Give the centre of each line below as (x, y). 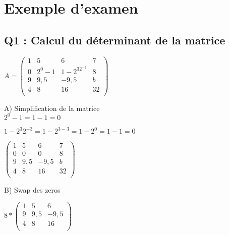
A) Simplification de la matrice (52, 108)
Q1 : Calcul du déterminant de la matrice (115, 40)
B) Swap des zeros (32, 189)
